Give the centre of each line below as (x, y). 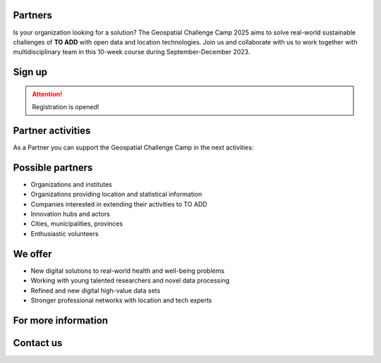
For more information (61, 320)
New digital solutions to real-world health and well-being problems (128, 271)
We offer (32, 254)
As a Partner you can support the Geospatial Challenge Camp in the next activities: (133, 147)
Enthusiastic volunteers (65, 233)
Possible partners (53, 167)
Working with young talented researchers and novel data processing (130, 281)
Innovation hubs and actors (71, 214)
